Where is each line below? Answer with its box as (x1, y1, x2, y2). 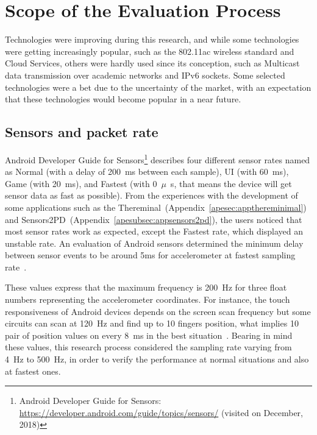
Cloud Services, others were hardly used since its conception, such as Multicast (5, 57, 300, 69)
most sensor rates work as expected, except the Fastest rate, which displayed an (5, 225, 303, 238)
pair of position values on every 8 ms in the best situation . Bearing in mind (5, 328, 293, 341)
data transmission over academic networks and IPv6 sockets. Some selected (5, 68, 285, 81)
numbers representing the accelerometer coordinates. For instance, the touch (5, 293, 290, 306)
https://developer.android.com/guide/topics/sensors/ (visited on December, (19, 406, 303, 419)
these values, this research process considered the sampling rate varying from (5, 341, 292, 353)
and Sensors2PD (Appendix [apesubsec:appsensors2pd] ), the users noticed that (5, 213, 302, 225)
